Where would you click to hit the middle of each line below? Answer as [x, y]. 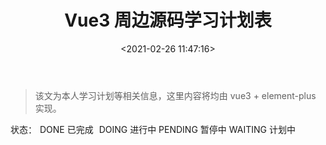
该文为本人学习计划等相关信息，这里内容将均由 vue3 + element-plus [175, 95]
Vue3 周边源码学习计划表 [168, 20]
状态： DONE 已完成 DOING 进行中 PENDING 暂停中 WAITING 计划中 [153, 129]
